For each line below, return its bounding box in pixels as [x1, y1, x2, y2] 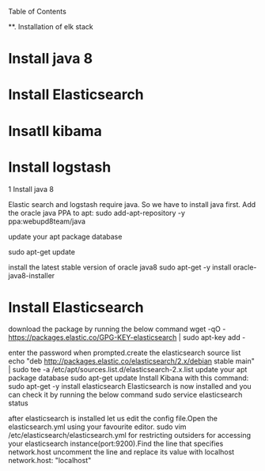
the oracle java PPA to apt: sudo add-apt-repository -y [8, 208, 186, 217]
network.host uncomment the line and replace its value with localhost [8, 447, 235, 457]
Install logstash [8, 158, 112, 176]
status [8, 398, 29, 408]
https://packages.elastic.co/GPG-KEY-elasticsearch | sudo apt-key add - [8, 333, 246, 342]
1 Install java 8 [8, 184, 54, 194]
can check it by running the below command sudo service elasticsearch [8, 390, 243, 400]
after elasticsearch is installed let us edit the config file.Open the [8, 414, 218, 424]
